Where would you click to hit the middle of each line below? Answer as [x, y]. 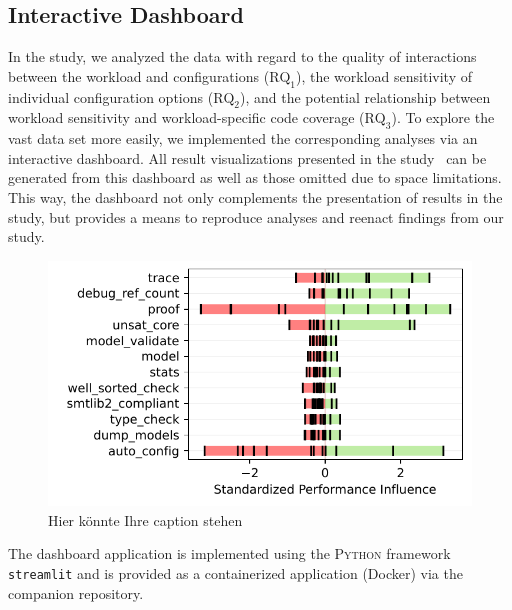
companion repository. [76, 592]
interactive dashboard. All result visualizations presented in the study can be [247, 157]
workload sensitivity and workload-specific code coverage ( [186, 117]
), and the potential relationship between [365, 96]
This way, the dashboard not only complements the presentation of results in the [255, 196]
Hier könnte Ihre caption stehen [145, 519]
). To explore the [443, 117]
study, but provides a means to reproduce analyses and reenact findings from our [256, 216]
